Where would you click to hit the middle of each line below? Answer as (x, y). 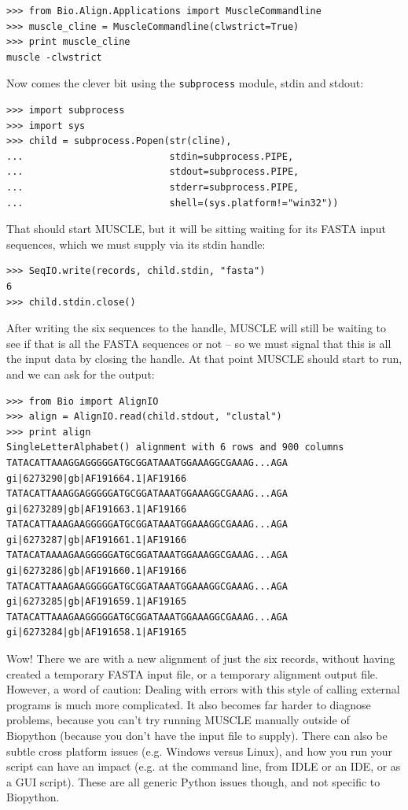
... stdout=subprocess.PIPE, (153, 172)
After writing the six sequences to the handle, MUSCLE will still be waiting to (196, 328)
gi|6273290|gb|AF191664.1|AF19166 (97, 478)
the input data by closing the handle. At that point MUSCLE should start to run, (204, 359)
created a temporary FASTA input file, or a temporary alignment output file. (192, 673)
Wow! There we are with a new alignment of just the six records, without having (201, 658)
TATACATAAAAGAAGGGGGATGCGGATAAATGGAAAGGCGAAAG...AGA (147, 555)
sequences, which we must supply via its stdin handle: (136, 244)
